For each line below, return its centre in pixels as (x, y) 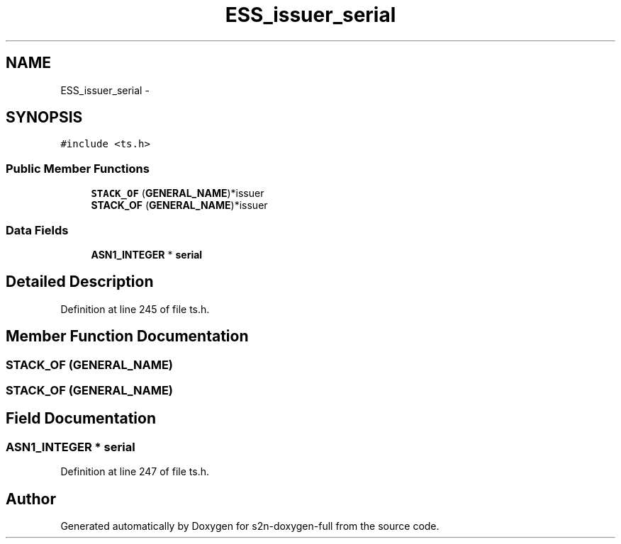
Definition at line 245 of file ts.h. (135, 309)
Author (31, 499)
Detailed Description (80, 282)
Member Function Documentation (127, 336)
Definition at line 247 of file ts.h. (135, 472)
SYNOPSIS (44, 118)
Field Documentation (81, 419)
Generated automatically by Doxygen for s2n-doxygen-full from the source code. (250, 526)
